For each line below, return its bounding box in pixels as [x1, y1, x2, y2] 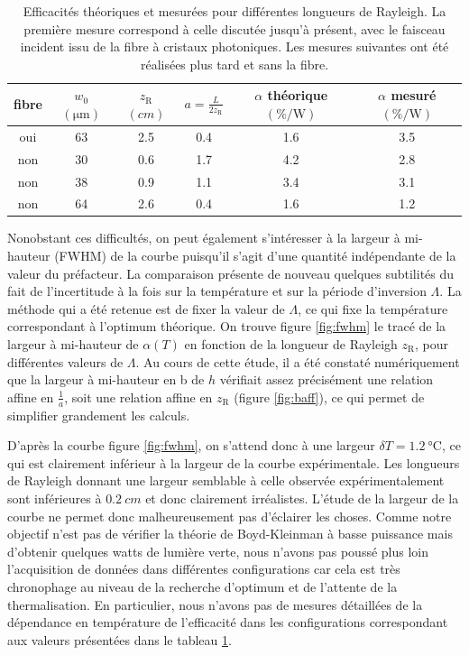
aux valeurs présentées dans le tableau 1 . [7, 630, 232, 649]
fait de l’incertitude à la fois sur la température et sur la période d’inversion [7, 281, 427, 300]
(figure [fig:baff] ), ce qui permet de [234, 387, 425, 406]
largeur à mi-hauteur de [7, 335, 139, 353]
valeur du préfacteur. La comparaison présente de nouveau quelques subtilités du [7, 263, 455, 282]
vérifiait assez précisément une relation [219, 370, 434, 389]
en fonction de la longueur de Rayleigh [184, 335, 398, 353]
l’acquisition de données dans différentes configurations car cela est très [7, 559, 400, 578]
